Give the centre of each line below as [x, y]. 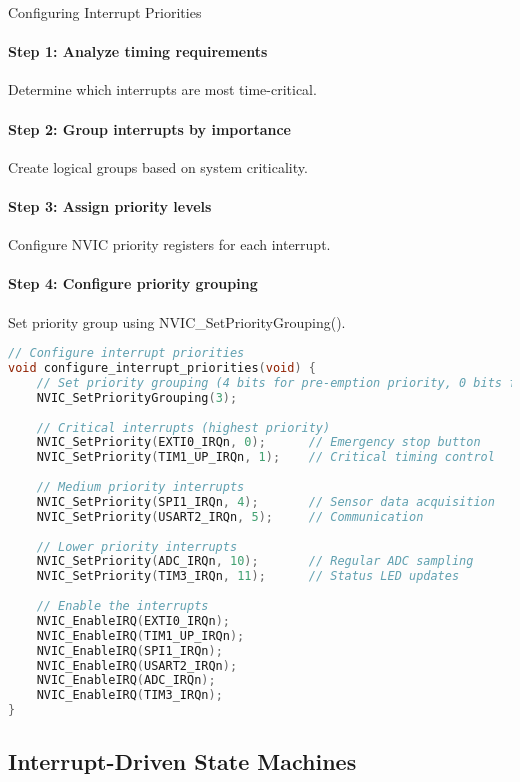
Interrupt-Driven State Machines [182, 761]
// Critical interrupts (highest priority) [183, 427]
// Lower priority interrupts [137, 546]
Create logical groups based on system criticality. [158, 166]
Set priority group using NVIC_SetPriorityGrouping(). [177, 321]
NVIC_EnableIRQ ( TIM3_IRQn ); [129, 695]
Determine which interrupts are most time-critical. [162, 89]
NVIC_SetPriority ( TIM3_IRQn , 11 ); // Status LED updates [248, 576]
